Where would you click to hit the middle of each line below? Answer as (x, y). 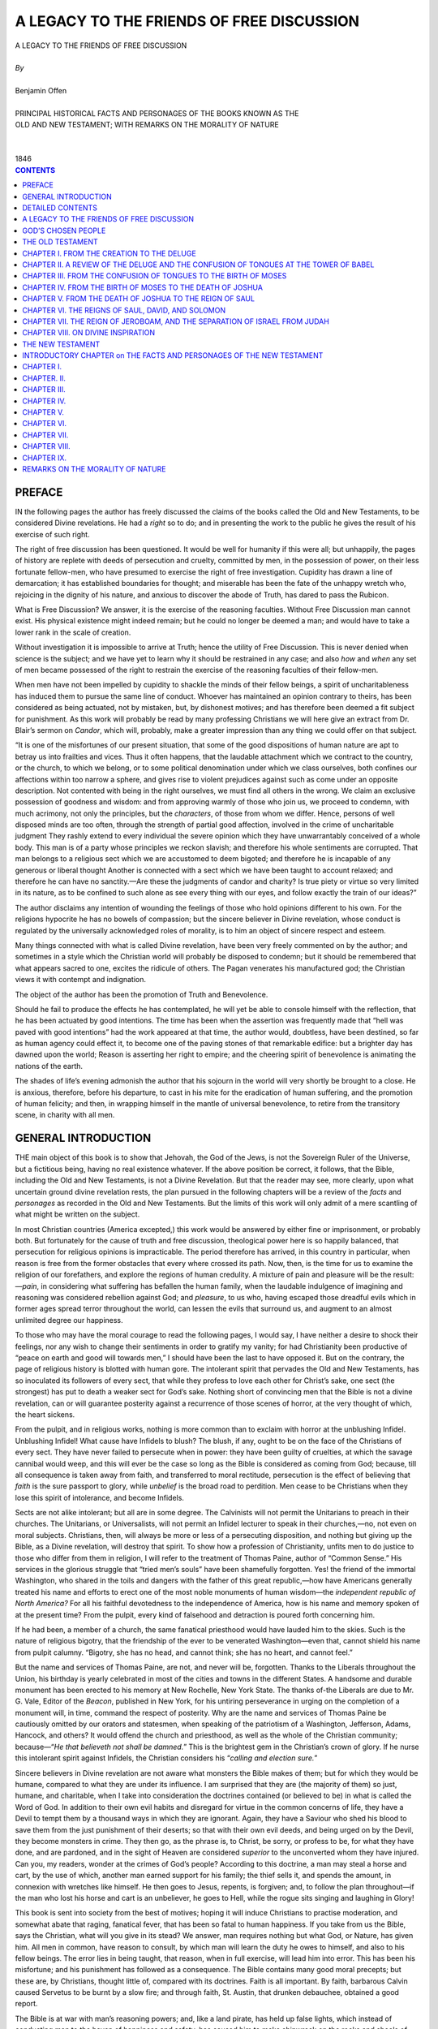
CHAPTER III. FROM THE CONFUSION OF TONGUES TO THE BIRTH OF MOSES (155, 276)
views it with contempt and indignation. (80, 980)
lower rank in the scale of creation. (73, 632)
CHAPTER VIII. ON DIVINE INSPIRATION (89, 333)
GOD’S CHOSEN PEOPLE (64, 230)
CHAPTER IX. (44, 458)
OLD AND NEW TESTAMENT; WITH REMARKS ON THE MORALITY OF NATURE (147, 125)
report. (26, 2004)
